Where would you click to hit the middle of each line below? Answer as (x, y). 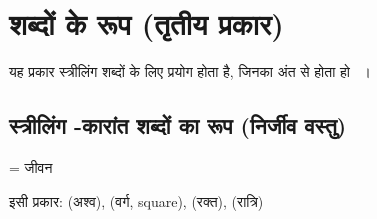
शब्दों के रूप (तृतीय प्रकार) (146, 23)
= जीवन (31, 166)
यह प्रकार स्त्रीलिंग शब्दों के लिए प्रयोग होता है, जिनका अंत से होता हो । (190, 71)
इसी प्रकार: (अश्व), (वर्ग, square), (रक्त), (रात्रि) (136, 200)
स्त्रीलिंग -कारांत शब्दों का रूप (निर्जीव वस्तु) (178, 125)
